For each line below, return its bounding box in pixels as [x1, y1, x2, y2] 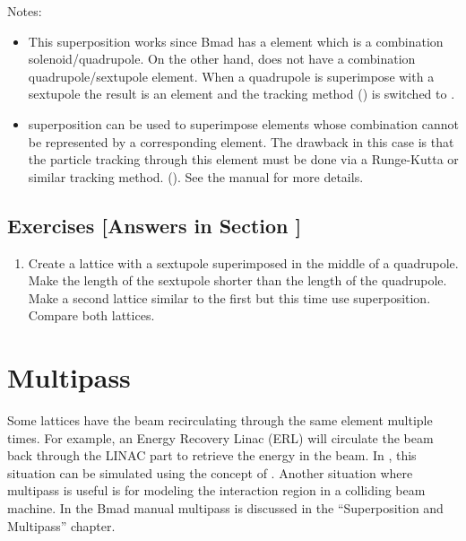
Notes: [7, 2, 42, 20]
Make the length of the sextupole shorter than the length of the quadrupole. [28, 271, 447, 290]
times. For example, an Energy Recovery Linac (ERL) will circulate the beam [7, 428, 434, 447]
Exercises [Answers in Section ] [7, 211, 302, 239]
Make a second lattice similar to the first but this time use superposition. [28, 288, 431, 307]
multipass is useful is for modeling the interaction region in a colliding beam [7, 481, 426, 500]
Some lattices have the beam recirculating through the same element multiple [7, 411, 433, 430]
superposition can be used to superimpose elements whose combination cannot [28, 114, 459, 133]
